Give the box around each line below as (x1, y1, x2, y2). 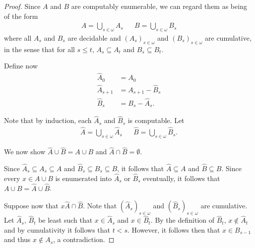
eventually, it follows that (143, 173, 220, 183)
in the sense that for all (4, 44, 75, 54)
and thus (4, 234, 31, 245)
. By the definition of (150, 215, 214, 225)
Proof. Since (4, 1, 41, 11)
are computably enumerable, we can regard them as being (71, 1, 247, 11)
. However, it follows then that (127, 224, 220, 235)
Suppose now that (4, 200, 59, 211)
